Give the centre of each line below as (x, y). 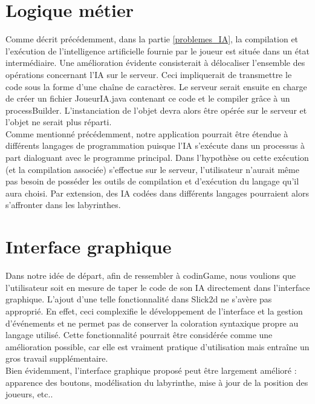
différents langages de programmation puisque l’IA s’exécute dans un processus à (155, 145)
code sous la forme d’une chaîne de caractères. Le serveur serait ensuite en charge (156, 86)
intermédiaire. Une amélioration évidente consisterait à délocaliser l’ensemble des (155, 63)
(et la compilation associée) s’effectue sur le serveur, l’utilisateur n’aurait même (152, 169)
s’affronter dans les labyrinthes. (63, 205)
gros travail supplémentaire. (57, 358)
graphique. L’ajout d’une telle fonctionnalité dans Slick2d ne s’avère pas (139, 299)
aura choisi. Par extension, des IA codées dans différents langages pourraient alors (157, 193)
